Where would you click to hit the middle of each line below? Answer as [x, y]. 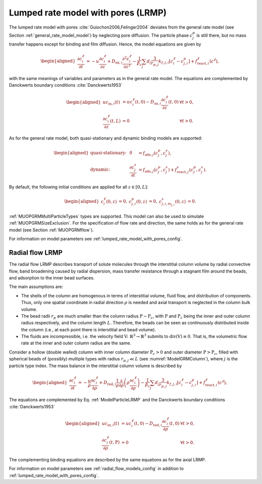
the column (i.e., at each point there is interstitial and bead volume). [89, 329]
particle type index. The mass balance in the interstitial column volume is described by [95, 366]
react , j [183, 172]
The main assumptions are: [36, 287]
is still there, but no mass [221, 35]
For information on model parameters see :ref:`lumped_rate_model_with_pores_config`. [96, 239]
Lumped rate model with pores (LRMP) [88, 13]
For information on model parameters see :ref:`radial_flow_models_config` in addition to [96, 468]
